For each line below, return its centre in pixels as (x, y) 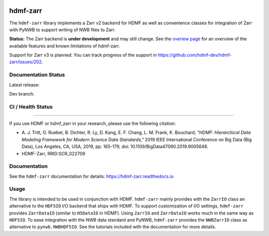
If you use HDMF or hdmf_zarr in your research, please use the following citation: (93, 123)
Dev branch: (22, 94)
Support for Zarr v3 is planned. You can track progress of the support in (83, 55)
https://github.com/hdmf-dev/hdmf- (195, 55)
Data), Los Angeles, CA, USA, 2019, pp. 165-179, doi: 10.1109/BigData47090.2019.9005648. (115, 146)
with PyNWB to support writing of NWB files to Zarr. (62, 29)
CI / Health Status (31, 107)
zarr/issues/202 (25, 62)
